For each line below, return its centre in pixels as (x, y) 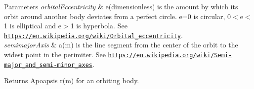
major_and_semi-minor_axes (48, 65)
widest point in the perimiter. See (55, 55)
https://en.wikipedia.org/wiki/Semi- (170, 56)
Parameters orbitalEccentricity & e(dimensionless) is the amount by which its (121, 6)
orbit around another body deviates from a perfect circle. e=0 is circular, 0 (117, 16)
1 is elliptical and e (33, 26)
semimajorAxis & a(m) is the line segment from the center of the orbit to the (121, 45)
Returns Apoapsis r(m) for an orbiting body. (72, 80)
